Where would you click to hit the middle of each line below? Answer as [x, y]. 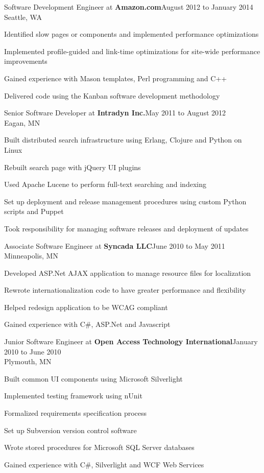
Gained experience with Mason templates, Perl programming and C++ [116, 78]
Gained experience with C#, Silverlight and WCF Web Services [104, 464]
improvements [26, 61]
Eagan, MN [22, 122]
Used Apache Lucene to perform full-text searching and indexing [105, 184]
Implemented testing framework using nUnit [73, 396]
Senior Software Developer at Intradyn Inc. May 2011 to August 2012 [115, 113]
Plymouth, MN [28, 361]
